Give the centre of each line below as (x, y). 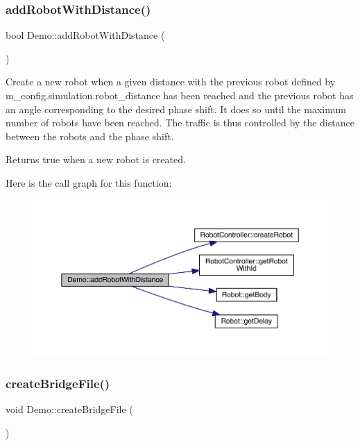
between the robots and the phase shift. (90, 136)
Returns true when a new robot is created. (96, 159)
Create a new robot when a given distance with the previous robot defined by (171, 82)
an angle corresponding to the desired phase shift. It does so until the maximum (176, 109)
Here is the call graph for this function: (89, 182)
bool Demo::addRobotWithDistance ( (85, 35)
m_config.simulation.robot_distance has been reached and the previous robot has (180, 95)
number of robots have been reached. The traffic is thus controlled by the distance (180, 123)
